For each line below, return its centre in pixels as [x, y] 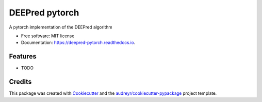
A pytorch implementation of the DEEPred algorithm [61, 27]
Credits [20, 82]
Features [23, 56]
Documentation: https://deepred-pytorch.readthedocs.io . [78, 43]
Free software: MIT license [48, 36]
